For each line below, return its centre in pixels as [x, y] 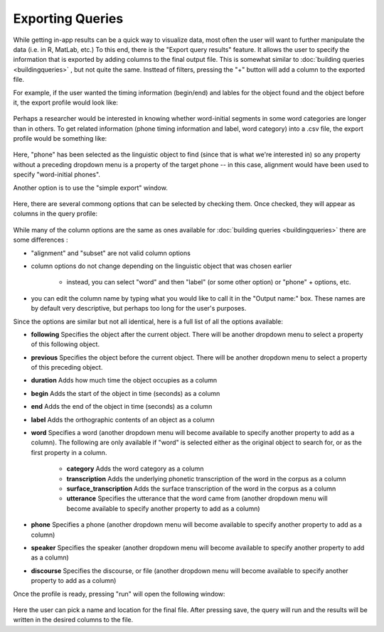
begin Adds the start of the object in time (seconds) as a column [126, 393]
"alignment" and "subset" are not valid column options [111, 253]
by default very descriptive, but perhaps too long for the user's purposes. [139, 309]
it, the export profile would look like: [66, 102]
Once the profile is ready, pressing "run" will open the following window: [119, 594]
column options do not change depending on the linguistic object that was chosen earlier [161, 266]
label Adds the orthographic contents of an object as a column [123, 419]
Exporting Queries [68, 18]
